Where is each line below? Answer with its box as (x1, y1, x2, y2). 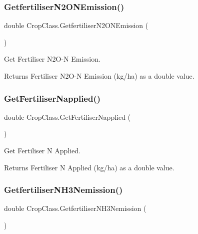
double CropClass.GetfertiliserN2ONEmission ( (4, 20, 148, 31)
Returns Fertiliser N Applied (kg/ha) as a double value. (4, 162, 174, 172)
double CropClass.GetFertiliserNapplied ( (4, 111, 131, 122)
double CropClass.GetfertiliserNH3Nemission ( (4, 203, 146, 213)
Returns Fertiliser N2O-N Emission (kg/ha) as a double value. (4, 71, 194, 81)
